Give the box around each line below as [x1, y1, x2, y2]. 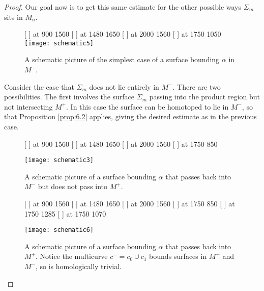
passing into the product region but [149, 91, 260, 102]
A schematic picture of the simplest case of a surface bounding [24, 54, 220, 65]
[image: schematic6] [24, 226, 94, 234]
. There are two [172, 81, 221, 92]
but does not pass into [38, 181, 108, 192]
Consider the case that [4, 81, 74, 92]
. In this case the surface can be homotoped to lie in [66, 101, 229, 112]
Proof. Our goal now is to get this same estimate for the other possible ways [4, 2, 242, 12]
